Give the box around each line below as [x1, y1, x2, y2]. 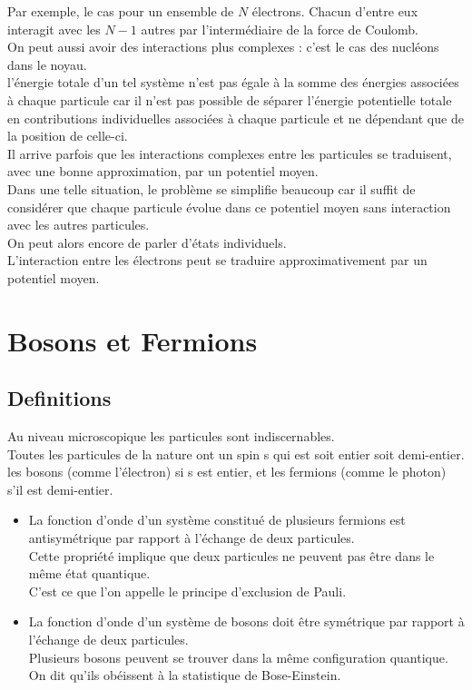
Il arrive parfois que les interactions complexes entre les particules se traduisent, [7, 143, 452, 163]
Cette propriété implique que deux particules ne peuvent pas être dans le [28, 546, 435, 565]
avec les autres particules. [7, 215, 150, 234]
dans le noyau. [7, 54, 87, 74]
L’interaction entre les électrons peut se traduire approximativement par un [7, 251, 428, 270]
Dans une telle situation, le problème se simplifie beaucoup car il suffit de [7, 179, 416, 198]
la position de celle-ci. [7, 126, 128, 145]
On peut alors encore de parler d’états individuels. [7, 232, 287, 251]
